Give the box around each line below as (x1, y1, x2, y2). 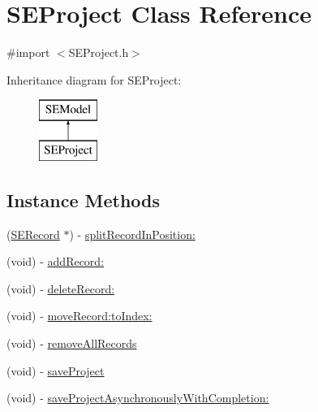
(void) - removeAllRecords (6, 335, 137, 352)
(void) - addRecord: (6, 253, 105, 270)
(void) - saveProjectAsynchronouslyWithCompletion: (6, 389, 269, 406)
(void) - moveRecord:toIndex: (6, 307, 153, 324)
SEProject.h (68, 44, 129, 61)
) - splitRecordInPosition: (69, 225, 196, 242)
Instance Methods (6, 187, 160, 212)
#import (6, 44, 50, 61)
